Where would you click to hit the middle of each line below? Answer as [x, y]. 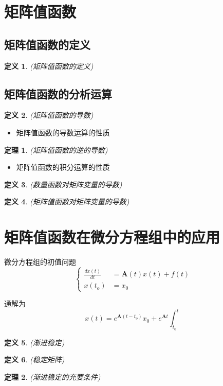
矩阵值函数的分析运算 [58, 93]
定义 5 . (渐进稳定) [34, 342]
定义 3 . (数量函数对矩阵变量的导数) [63, 184]
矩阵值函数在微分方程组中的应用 [112, 237]
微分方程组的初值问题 [40, 262]
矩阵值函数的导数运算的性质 [63, 132]
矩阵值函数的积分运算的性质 [63, 167]
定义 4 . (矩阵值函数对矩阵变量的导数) [67, 201]
